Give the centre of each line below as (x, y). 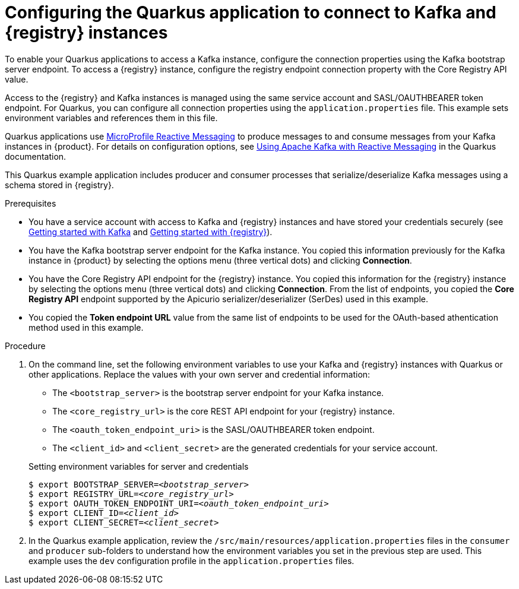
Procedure (25, 346)
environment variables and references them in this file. (111, 118)
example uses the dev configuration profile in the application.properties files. (192, 560)
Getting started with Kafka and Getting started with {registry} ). (151, 232)
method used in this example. (86, 327)
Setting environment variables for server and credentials (139, 466)
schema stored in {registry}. (59, 185)
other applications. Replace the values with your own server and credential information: (200, 374)
